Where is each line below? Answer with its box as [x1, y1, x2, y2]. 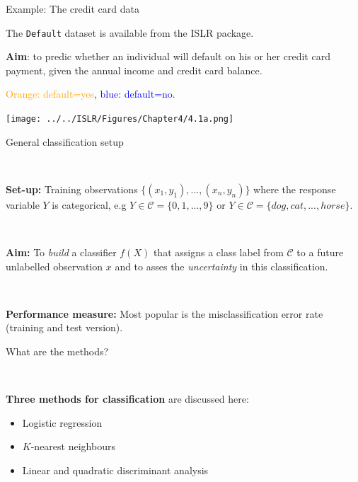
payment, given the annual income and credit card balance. [6, 62, 262, 77]
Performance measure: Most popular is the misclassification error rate [6, 306, 323, 321]
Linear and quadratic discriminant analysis [22, 463, 209, 477]
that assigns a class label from [153, 245, 284, 260]
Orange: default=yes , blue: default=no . [6, 86, 175, 101]
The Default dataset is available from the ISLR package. [6, 25, 254, 40]
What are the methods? [6, 344, 109, 359]
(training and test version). [6, 320, 123, 335]
